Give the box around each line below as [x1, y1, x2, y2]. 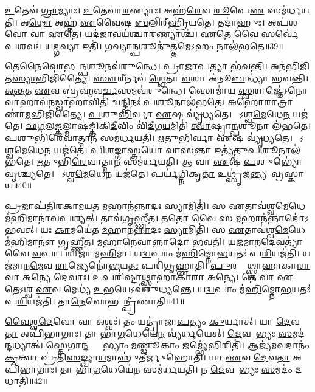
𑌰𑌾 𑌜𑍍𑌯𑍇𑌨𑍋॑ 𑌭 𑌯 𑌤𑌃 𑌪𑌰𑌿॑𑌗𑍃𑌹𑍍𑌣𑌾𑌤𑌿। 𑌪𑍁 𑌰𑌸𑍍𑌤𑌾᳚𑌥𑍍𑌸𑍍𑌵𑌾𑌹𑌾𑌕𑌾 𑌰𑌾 [55, 258, 310, 271]
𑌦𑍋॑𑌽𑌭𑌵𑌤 [284, 211, 310, 224]
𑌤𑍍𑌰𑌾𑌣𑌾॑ [277, 95, 293, 108]
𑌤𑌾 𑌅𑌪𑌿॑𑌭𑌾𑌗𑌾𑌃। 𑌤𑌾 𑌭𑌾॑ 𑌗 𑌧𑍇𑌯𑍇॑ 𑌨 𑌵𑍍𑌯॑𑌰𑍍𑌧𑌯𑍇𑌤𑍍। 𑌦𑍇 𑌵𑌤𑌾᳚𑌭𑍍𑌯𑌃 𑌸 [5, 326, 292, 339]
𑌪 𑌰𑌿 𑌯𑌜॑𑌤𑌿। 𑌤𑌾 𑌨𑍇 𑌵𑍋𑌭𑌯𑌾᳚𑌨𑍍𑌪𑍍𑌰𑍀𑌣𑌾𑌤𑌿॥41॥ [5, 294, 185, 307]
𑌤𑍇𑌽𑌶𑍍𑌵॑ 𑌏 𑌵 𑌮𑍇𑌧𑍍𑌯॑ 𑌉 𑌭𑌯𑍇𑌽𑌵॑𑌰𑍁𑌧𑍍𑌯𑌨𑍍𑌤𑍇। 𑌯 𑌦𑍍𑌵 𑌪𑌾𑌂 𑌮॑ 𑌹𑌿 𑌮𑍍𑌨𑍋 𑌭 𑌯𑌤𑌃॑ [5, 283, 311, 295]
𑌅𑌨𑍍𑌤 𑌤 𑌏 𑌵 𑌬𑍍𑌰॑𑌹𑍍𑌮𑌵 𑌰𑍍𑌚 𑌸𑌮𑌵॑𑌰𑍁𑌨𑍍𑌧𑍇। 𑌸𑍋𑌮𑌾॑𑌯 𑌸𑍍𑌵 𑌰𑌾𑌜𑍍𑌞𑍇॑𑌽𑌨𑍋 [5, 83, 308, 96]
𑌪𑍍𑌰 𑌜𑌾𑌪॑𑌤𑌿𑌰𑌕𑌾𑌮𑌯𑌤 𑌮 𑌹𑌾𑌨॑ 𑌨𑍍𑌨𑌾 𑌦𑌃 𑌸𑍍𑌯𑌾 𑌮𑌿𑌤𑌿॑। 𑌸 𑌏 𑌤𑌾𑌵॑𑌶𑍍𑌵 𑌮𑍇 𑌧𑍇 [5, 199, 306, 211]
